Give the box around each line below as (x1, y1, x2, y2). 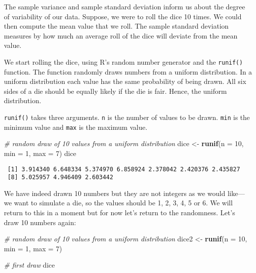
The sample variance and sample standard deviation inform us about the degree (4, 1, 245, 11)
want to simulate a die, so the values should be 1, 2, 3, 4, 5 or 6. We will (14, 197, 233, 208)
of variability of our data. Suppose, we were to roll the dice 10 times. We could (4, 11, 242, 21)
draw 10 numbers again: (4, 217, 76, 227)
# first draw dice (4, 260, 55, 270)
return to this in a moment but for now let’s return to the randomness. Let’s (4, 207, 235, 217)
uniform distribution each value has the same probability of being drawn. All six (4, 76, 247, 86)
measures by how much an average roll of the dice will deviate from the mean (4, 30, 238, 40)
